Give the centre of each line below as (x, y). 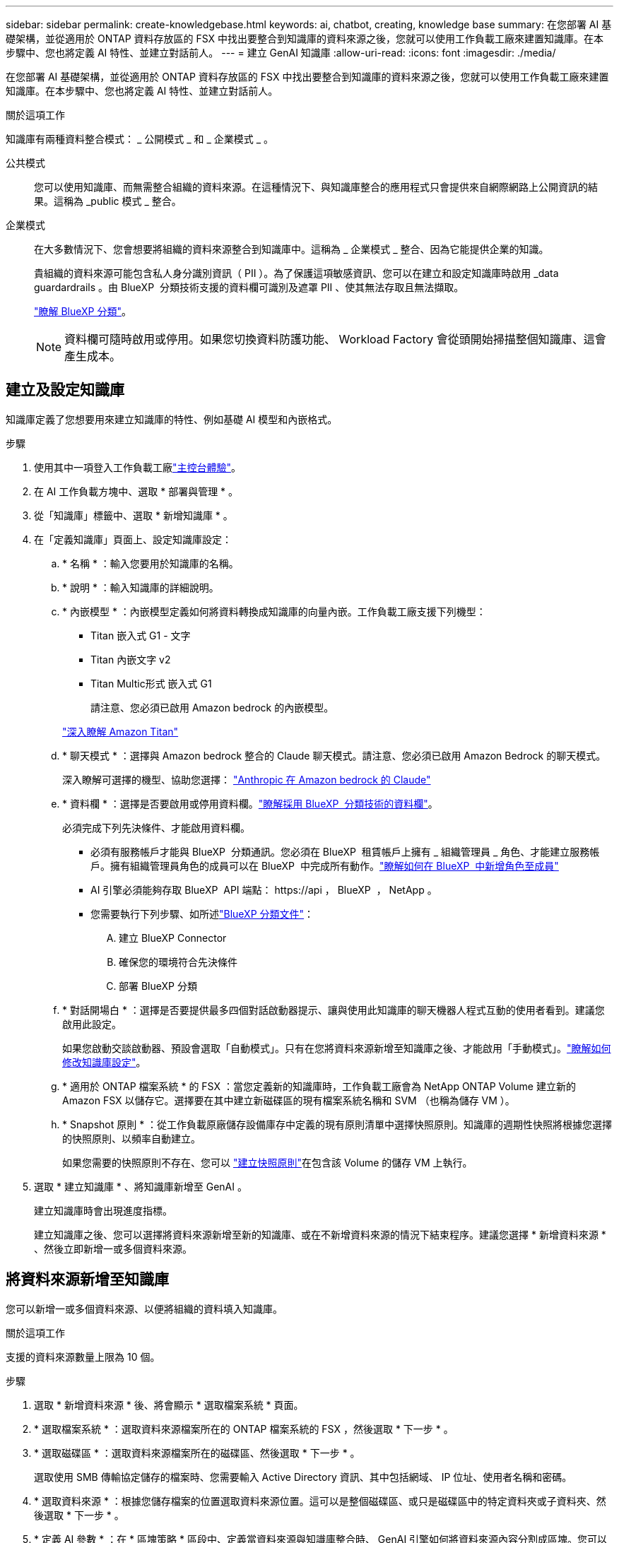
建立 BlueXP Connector (173, 938)
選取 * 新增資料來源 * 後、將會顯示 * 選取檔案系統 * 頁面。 (169, 1405)
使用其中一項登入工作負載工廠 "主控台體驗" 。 (138, 467)
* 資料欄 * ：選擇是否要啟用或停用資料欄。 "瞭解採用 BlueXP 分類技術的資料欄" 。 (250, 803)
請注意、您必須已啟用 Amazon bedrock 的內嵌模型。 (212, 707)
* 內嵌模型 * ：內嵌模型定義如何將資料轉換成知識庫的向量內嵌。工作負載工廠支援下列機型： (274, 611)
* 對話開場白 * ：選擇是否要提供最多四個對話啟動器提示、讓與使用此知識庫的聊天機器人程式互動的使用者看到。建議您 (334, 1010)
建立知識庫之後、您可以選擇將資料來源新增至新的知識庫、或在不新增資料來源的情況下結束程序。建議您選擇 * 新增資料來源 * (320, 1234)
